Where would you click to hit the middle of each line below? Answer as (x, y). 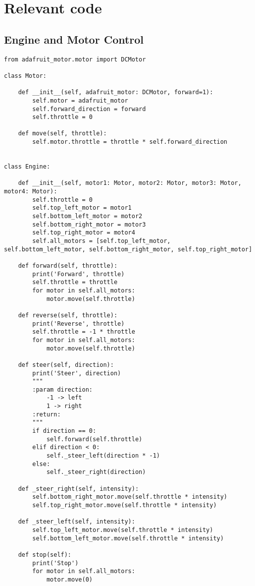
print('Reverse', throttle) (78, 323)
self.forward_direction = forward (89, 109)
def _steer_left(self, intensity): (76, 522)
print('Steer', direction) (77, 373)
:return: (47, 414)
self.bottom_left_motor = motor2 (87, 216)
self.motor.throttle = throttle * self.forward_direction (130, 142)
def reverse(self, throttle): (68, 315)
